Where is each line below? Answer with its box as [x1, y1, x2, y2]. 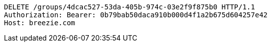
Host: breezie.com [4, 19, 75, 27]
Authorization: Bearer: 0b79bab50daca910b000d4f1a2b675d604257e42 [4, 11, 268, 19]
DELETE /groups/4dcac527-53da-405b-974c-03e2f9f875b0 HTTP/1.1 [4, 3, 255, 11]
